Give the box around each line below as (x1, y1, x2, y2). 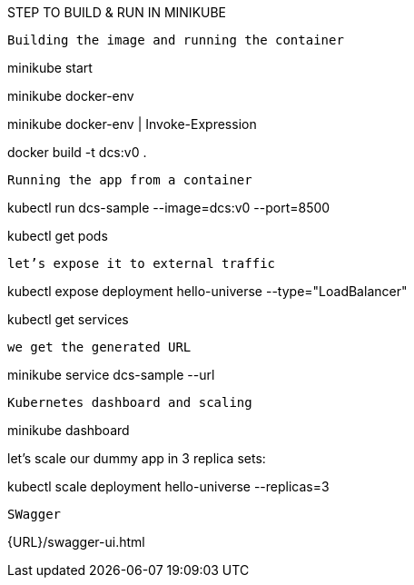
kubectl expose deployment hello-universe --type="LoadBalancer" (7, 283, 408, 299)
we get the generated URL (7, 340, 192, 354)
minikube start (7, 60, 93, 75)
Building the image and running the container (7, 33, 344, 47)
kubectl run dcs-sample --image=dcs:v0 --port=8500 (7, 200, 330, 215)
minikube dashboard (7, 422, 130, 438)
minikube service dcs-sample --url (7, 367, 215, 382)
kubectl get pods (7, 228, 108, 243)
